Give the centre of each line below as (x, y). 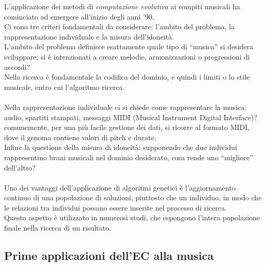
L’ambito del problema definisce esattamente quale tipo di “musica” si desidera (129, 46)
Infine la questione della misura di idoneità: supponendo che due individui (121, 147)
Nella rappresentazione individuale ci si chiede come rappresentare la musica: (126, 107)
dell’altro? (20, 167)
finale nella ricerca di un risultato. (58, 228)
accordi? (17, 66)
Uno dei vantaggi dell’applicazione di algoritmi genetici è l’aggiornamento (120, 187)
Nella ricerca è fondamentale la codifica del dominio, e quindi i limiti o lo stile (127, 77)
